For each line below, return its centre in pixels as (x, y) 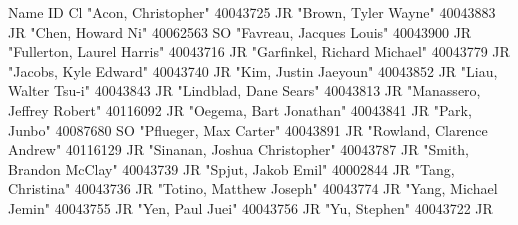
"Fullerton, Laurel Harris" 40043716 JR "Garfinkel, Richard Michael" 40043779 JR (259, 51)
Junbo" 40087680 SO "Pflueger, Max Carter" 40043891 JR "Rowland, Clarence (248, 129)
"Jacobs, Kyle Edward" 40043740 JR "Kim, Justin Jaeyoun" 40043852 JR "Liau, (253, 70)
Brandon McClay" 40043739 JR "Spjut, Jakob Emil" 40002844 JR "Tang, (231, 168)
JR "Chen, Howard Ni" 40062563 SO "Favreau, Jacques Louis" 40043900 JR (240, 31)
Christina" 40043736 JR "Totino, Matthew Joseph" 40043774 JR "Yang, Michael (253, 188)
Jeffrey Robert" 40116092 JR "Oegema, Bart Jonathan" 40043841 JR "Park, (240, 109)
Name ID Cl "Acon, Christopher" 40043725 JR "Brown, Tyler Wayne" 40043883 (252, 12)
